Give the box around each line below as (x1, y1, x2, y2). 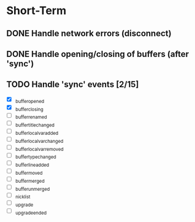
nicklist (15, 194, 31, 200)
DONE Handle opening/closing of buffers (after (6, 48, 189, 59)
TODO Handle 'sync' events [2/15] (6, 79, 139, 90)
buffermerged (15, 178, 45, 184)
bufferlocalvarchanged (15, 138, 64, 144)
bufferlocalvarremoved (15, 146, 64, 152)
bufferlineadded (15, 162, 50, 168)
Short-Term (6, 4, 66, 18)
